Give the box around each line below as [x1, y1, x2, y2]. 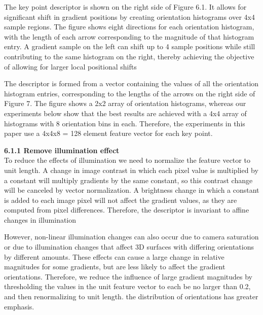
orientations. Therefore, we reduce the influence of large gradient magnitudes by [4, 271, 252, 282]
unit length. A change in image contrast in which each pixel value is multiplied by [4, 164, 258, 175]
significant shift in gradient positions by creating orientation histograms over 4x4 [4, 11, 255, 22]
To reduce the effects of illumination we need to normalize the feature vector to [4, 155, 250, 165]
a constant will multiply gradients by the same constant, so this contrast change [4, 174, 253, 185]
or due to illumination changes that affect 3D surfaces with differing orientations [4, 241, 254, 252]
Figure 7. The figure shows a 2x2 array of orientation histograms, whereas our [4, 98, 246, 109]
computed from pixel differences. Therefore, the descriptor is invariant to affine [4, 204, 249, 215]
